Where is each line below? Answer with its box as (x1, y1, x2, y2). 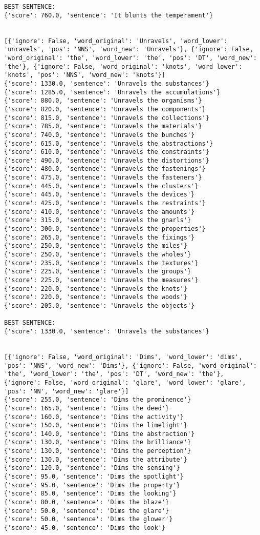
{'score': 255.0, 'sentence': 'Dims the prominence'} (4, 396, 191, 404)
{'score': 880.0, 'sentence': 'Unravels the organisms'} (4, 97, 202, 105)
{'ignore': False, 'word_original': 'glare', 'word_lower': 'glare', (4, 379, 246, 386)
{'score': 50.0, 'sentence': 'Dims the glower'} (4, 516, 173, 523)
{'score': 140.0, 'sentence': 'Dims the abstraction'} (4, 430, 195, 438)
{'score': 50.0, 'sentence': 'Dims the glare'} (4, 507, 169, 514)
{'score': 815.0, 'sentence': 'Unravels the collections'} (4, 114, 209, 122)
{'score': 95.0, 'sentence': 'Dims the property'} (4, 481, 180, 489)
